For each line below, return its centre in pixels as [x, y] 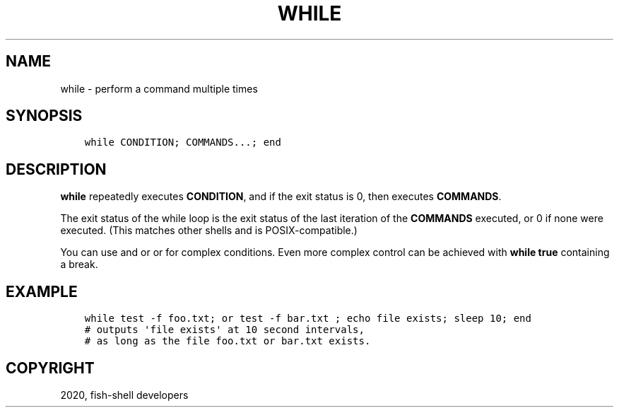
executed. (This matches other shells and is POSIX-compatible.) [209, 231]
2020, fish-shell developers [124, 395]
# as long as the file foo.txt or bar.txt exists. [228, 341]
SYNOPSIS [44, 116]
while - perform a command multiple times [159, 88]
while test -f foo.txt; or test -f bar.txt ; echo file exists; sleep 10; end [308, 319]
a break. [79, 264]
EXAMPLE [42, 291]
